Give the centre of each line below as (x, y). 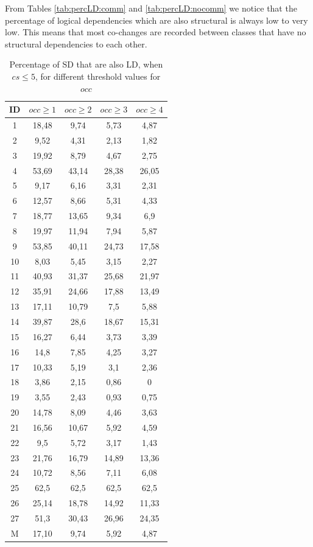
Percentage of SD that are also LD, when (86, 64)
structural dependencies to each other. (76, 44)
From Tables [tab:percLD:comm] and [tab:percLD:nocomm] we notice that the (151, 8)
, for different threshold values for (98, 76)
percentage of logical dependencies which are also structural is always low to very (156, 20)
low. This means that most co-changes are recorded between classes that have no (156, 32)
